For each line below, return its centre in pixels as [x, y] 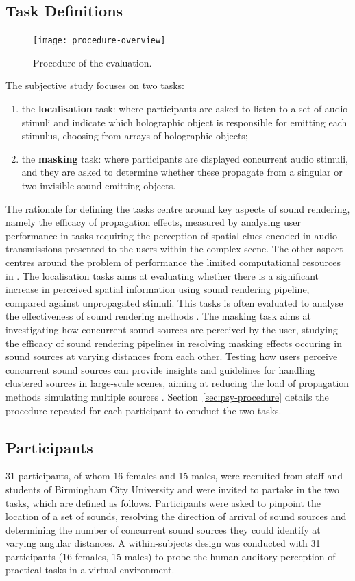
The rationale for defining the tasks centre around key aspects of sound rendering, [178, 208]
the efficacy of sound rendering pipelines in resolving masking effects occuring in [174, 343]
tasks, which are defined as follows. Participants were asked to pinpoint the [163, 502]
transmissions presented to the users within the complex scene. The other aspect [174, 249]
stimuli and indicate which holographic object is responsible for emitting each [184, 122]
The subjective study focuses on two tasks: [95, 85]
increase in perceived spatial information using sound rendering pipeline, [158, 289]
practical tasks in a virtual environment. [90, 570]
